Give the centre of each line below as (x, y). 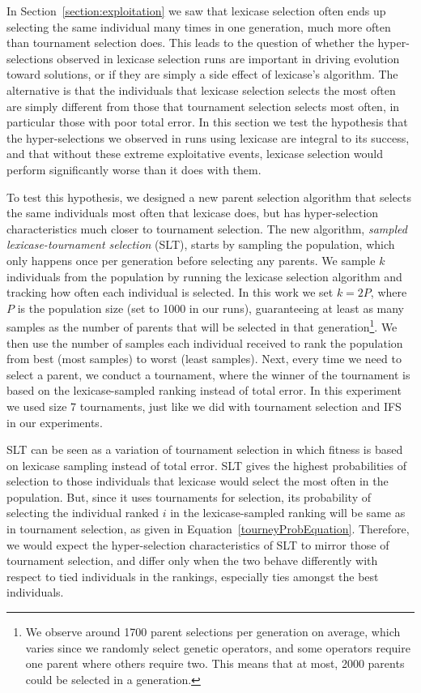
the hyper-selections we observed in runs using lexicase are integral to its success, (208, 137)
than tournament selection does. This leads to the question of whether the (190, 43)
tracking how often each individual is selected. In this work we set (170, 292)
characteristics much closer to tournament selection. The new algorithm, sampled (207, 228)
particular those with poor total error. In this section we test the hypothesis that (207, 122)
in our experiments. (55, 422)
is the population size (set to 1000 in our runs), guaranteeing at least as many (211, 308)
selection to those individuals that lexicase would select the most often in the (198, 481)
